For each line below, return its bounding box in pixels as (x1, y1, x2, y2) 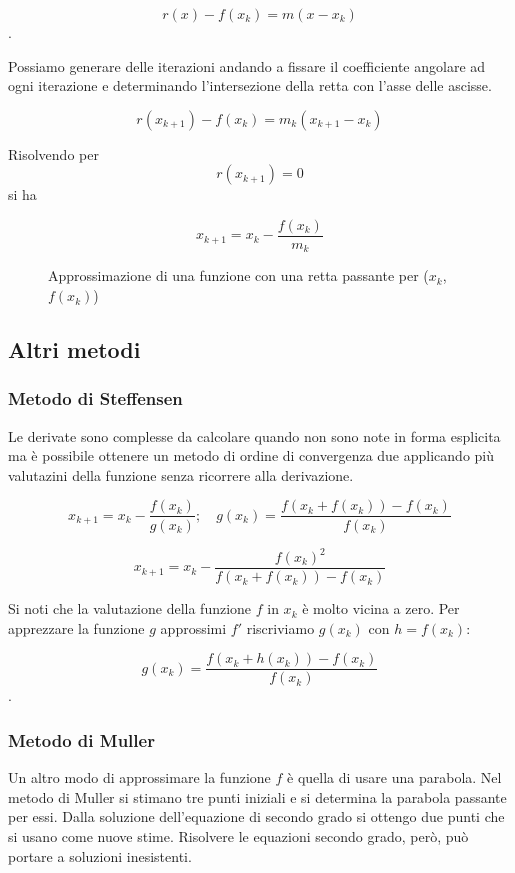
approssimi (160, 617, 227, 638)
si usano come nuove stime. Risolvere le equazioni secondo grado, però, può (8, 825, 469, 846)
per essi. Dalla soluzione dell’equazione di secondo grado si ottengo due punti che (8, 806, 505, 827)
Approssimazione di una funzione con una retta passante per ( (48, 265, 429, 286)
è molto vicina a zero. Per (302, 598, 460, 619)
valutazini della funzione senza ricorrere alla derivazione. (8, 464, 354, 485)
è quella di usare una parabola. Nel (287, 767, 502, 788)
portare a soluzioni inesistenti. (8, 845, 192, 866)
